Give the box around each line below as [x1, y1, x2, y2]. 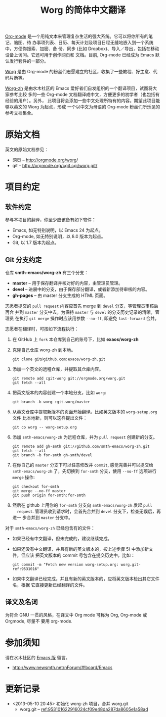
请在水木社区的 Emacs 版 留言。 [5, 654, 70, 661]
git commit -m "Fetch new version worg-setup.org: [12, 562, 119, 567]
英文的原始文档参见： [5, 146, 48, 152]
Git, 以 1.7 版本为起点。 [12, 239, 59, 245]
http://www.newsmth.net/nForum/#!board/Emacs [12, 664, 113, 670]
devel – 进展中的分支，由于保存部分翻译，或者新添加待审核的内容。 [12, 286, 150, 292]
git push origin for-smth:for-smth [12, 493, 86, 498]
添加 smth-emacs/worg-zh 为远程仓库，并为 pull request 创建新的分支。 [12, 434, 158, 440]
